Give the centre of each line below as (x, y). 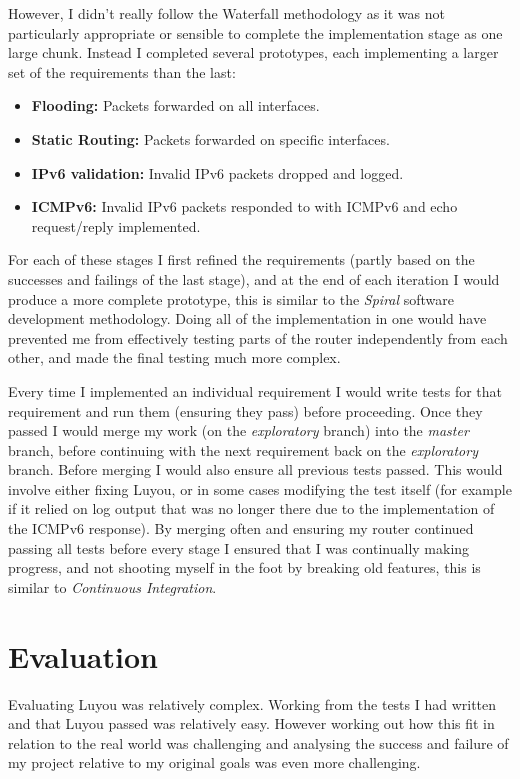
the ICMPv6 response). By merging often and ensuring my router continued (241, 528)
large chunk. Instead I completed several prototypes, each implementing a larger (253, 52)
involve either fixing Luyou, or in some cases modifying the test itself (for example (260, 488)
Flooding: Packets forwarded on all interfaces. (175, 105)
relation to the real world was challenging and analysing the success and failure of (258, 742)
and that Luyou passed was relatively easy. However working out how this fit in (251, 723)
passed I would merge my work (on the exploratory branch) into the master (238, 430)
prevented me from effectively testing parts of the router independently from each (258, 337)
